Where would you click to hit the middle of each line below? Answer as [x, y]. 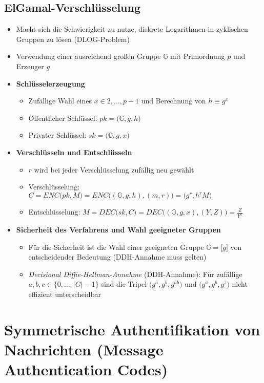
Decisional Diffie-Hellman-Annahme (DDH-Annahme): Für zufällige [135, 274]
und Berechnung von [174, 101]
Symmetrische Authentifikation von [132, 329]
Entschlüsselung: [54, 212]
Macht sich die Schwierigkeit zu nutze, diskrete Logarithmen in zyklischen [132, 29]
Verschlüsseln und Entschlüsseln [74, 152]
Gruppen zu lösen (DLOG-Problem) [73, 39]
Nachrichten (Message [84, 349]
